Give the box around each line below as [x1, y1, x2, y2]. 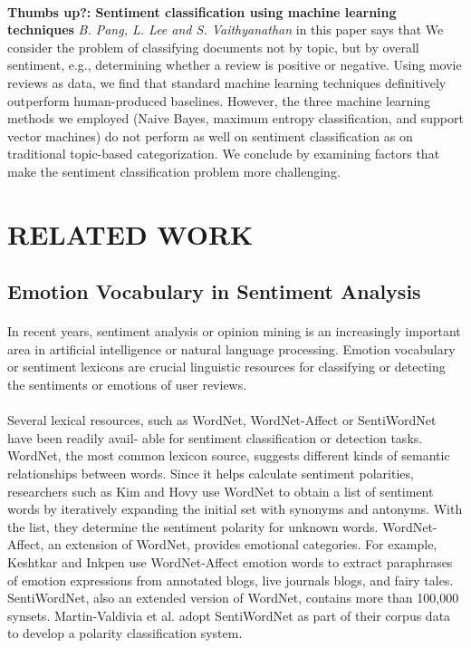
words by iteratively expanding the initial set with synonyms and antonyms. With [7, 499, 463, 518]
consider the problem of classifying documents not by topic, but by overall [7, 37, 419, 56]
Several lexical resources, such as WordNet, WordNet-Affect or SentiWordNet [7, 411, 437, 430]
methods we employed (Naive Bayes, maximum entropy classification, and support [7, 109, 464, 128]
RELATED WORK [7, 215, 254, 252]
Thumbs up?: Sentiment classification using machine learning [7, 2, 397, 21]
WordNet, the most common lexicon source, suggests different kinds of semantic [7, 446, 450, 465]
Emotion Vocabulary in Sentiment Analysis [7, 277, 421, 305]
